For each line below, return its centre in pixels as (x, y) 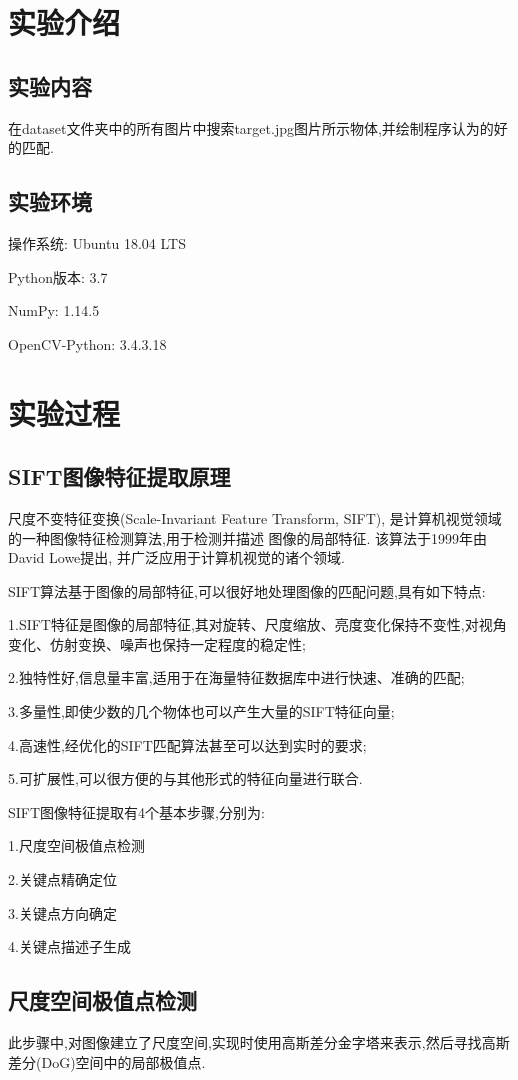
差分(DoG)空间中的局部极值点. (107, 1061)
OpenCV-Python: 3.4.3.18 (87, 343)
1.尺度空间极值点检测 (76, 845)
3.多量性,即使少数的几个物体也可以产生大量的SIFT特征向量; (201, 711)
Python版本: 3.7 (58, 276)
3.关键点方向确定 (62, 912)
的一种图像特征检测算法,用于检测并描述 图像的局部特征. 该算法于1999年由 (248, 537)
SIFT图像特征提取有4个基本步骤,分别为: (136, 811)
